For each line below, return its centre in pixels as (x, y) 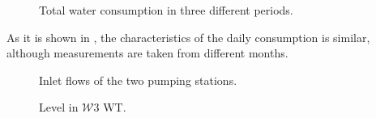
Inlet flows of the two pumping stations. (138, 80)
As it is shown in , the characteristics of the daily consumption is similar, (188, 37)
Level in (59, 107)
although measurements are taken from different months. (147, 53)
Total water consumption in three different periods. (166, 10)
